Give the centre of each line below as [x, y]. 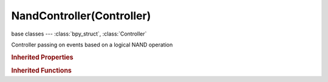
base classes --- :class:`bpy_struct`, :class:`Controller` [79, 34]
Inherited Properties [43, 57]
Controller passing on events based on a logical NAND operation [92, 45]
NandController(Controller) [81, 16]
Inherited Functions [42, 71]
